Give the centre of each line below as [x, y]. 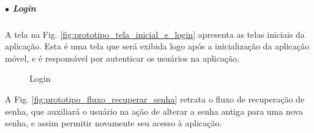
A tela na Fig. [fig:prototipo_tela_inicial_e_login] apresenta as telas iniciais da [155, 34]
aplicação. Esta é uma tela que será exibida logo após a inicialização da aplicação [157, 46]
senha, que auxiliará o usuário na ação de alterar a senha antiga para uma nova [154, 111]
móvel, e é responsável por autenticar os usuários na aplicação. [122, 58]
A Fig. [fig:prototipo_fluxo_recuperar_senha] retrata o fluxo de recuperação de [155, 99]
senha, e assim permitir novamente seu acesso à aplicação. [114, 123]
